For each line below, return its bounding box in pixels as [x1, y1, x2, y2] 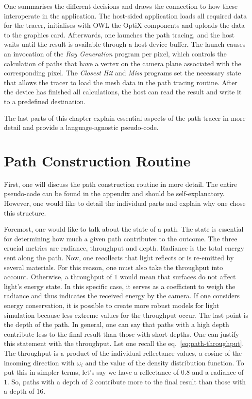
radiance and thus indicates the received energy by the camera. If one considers [4, 290, 240, 301]
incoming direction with [4, 357, 75, 367]
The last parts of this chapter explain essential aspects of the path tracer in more [4, 112, 246, 123]
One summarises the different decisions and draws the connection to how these [4, 1, 238, 11]
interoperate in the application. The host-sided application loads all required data [4, 10, 247, 20]
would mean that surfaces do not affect [119, 272, 236, 282]
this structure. [4, 207, 46, 218]
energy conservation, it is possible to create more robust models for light [4, 300, 219, 310]
